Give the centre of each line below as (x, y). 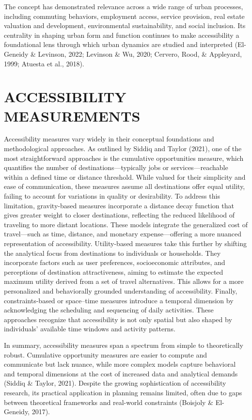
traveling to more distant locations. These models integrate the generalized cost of (126, 224)
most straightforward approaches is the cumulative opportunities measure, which (124, 158)
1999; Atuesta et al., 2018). (44, 63)
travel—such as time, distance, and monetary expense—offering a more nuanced (123, 234)
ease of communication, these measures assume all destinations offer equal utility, (125, 186)
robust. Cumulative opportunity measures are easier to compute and (105, 354)
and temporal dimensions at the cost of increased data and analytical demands (121, 373)
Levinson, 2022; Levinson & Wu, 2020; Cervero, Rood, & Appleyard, (140, 54)
